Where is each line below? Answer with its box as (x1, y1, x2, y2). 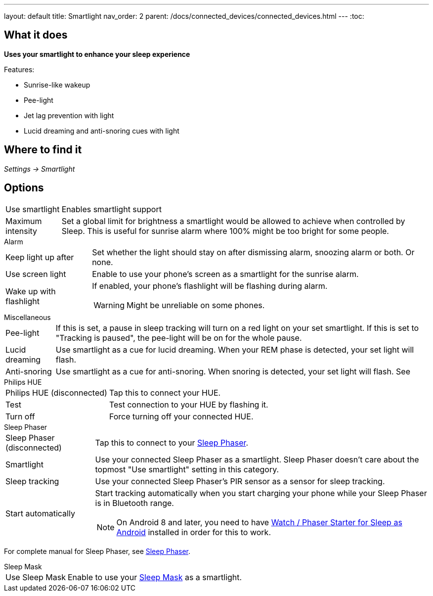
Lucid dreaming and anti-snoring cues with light (24, 126, 179, 135)
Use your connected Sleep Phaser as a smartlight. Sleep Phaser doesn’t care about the (95, 454, 419, 464)
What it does (4, 29, 68, 42)
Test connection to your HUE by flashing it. (109, 399, 268, 410)
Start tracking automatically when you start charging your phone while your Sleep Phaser (95, 488, 427, 498)
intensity (5, 226, 38, 236)
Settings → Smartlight (4, 164, 75, 173)
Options (4, 182, 44, 194)
